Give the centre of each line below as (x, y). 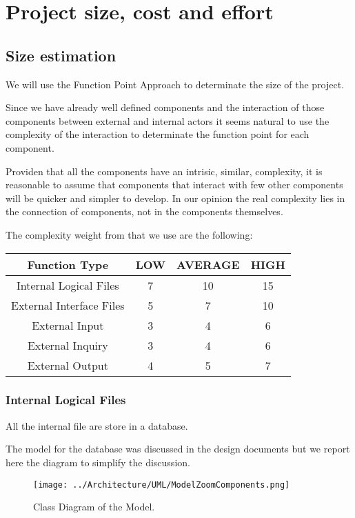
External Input (68, 325)
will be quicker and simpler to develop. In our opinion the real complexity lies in (175, 198)
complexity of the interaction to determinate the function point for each (158, 134)
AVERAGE (208, 264)
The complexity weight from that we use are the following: (129, 234)
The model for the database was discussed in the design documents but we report (178, 449)
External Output (68, 365)
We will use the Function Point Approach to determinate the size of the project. (175, 84)
